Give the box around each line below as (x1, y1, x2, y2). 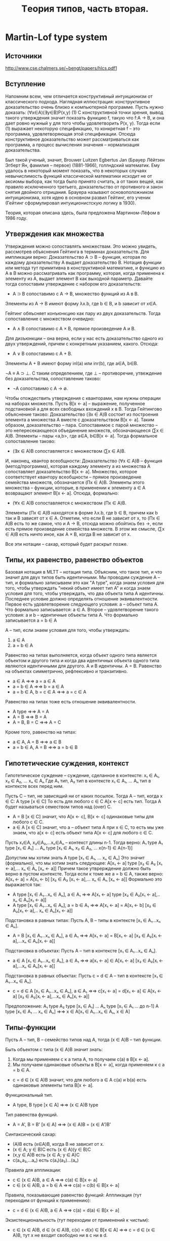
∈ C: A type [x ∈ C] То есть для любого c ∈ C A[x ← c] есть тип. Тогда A (5, 798, 161, 805)
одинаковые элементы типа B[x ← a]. (12, 1082, 94, 1089)
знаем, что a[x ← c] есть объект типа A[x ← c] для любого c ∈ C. (12, 830, 153, 836)
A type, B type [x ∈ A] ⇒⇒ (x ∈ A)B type (12, 1102, 99, 1108)
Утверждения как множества (5, 230, 105, 238)
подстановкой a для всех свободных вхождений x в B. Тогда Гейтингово (5, 406, 162, 412)
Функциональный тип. (5, 1092, 53, 1098)
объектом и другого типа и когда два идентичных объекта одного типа (5, 658, 159, 664)
